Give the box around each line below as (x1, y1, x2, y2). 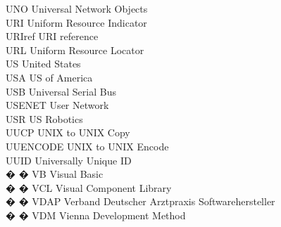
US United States (6, 56, 81, 71)
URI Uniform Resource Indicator (6, 15, 147, 30)
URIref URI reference (6, 29, 99, 44)
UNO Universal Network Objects (6, 1, 148, 15)
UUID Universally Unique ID (6, 153, 132, 167)
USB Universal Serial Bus (6, 84, 116, 98)
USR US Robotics (6, 111, 83, 126)
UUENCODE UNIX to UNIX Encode (6, 138, 169, 153)
